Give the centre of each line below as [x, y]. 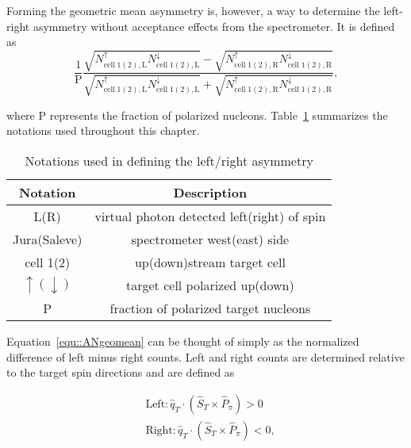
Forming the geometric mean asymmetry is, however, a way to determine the [193, 10]
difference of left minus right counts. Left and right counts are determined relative [205, 356]
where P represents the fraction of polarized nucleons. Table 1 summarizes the [197, 115]
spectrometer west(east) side [210, 239]
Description [210, 192]
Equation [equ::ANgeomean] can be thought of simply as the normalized [183, 341]
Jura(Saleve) [48, 239]
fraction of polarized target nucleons [210, 308]
